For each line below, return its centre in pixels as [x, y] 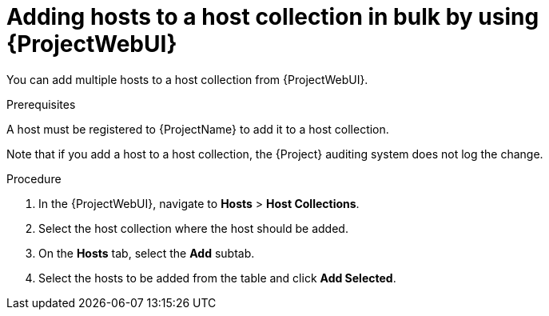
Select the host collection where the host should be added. [193, 228]
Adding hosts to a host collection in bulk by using [273, 17]
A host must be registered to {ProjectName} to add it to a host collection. [198, 129]
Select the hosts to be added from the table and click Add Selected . [217, 278]
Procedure [34, 178]
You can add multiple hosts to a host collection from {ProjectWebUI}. [187, 79]
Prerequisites [41, 104]
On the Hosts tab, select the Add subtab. [147, 253]
